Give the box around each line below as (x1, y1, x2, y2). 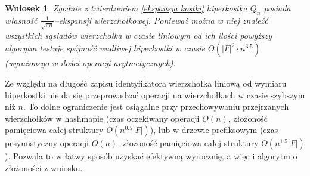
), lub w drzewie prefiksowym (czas (150, 123, 278, 136)
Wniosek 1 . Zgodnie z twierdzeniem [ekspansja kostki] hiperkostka (5, 2, 247, 14)
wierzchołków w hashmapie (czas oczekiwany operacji (5, 112, 200, 124)
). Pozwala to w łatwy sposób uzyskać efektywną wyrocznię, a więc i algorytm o (5, 150, 297, 162)
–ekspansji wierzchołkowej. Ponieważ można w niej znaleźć (54, 14, 268, 26)
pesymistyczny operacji (5, 137, 89, 149)
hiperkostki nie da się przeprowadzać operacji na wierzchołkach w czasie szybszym (5, 88, 305, 101)
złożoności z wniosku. (5, 161, 83, 174)
